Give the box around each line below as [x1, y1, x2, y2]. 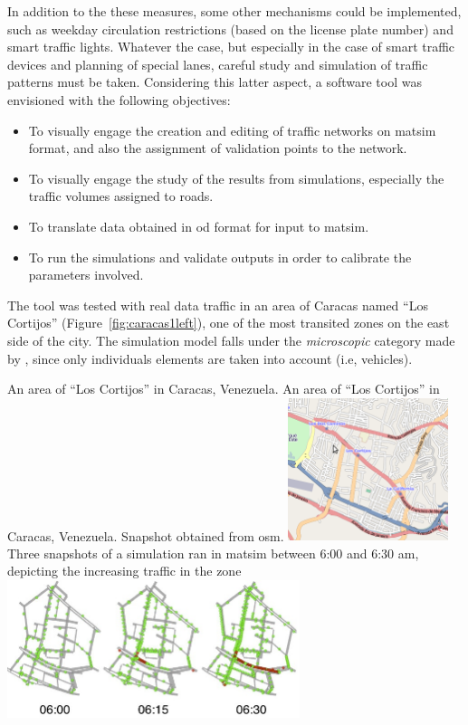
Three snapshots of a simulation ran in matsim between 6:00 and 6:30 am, [7, 543, 419, 562]
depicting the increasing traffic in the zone [7, 561, 242, 580]
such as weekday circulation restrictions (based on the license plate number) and [7, 19, 454, 38]
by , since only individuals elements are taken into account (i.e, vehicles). [7, 348, 413, 367]
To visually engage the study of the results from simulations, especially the [28, 168, 444, 187]
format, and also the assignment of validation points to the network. [28, 138, 407, 157]
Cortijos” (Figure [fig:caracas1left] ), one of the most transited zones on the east [7, 313, 450, 332]
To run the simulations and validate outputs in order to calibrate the [28, 247, 412, 266]
